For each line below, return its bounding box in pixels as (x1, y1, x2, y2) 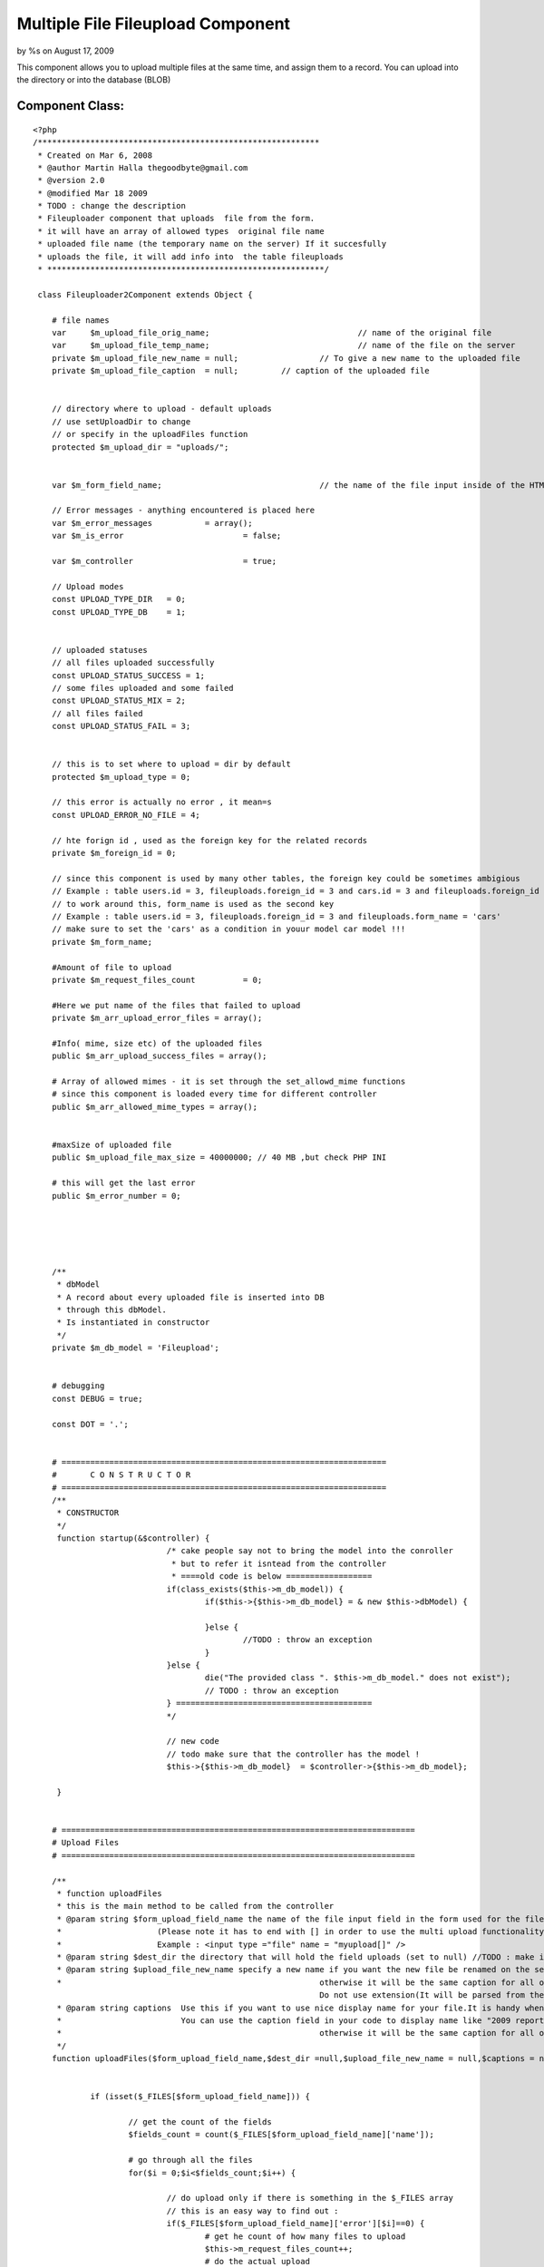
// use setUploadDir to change (51, 416, 191, 426)
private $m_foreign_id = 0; (51, 848, 177, 858)
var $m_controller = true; (51, 556, 277, 567)
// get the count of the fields (128, 2117, 272, 2127)
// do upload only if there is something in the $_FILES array (166, 2193, 453, 2204)
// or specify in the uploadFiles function (51, 429, 248, 440)
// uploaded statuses (51, 645, 149, 655)
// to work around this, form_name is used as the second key (51, 899, 335, 909)
